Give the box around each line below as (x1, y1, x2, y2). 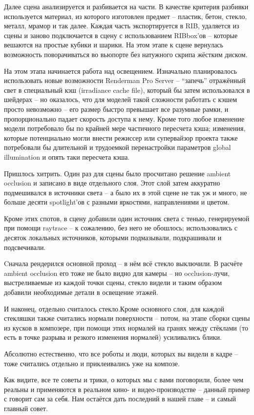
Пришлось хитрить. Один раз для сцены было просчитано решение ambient (4, 168, 231, 178)
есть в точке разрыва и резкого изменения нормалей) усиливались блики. (4, 332, 222, 342)
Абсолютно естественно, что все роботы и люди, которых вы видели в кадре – (4, 349, 238, 358)
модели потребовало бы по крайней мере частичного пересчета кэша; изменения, (4, 123, 246, 133)
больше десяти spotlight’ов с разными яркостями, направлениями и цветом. (4, 197, 230, 207)
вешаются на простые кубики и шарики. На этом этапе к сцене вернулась (4, 40, 223, 50)
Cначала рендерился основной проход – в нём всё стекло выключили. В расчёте (4, 258, 243, 269)
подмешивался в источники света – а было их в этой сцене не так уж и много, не (4, 187, 247, 197)
